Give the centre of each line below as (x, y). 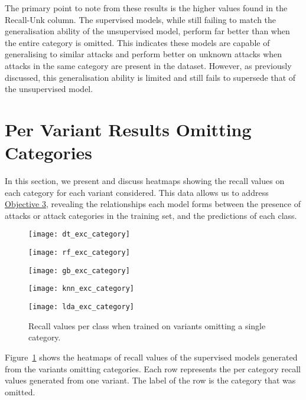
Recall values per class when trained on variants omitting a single (147, 325)
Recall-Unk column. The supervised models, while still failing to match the (141, 19)
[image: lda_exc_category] (81, 307)
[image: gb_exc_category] (79, 271)
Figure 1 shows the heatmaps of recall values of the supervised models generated (151, 357)
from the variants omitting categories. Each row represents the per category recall (153, 368)
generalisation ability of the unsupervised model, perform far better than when (147, 31)
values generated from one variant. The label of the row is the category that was (150, 380)
